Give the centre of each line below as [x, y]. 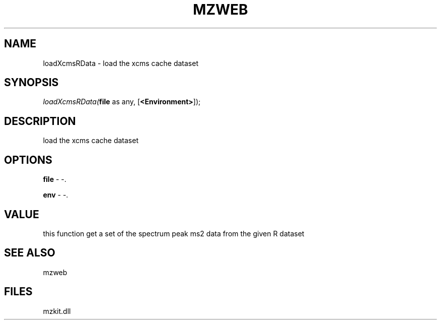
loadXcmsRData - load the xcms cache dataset [121, 63]
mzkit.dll [57, 311]
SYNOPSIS [31, 83]
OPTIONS [28, 160]
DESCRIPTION [40, 121]
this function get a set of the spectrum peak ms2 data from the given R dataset [174, 233]
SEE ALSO [30, 253]
